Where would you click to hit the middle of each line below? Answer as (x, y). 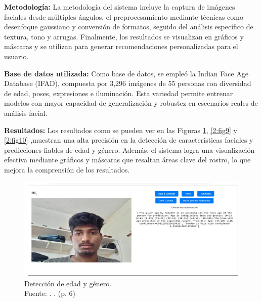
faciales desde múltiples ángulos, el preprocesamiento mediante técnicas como (124, 16)
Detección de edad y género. (68, 283)
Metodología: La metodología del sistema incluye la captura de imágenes (120, 7)
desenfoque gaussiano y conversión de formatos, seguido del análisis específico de (129, 27)
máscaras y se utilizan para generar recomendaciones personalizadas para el (121, 46)
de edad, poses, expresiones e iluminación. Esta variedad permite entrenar (119, 93)
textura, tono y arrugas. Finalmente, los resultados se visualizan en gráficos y (124, 36)
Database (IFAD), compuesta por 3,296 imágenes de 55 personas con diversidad (128, 83)
